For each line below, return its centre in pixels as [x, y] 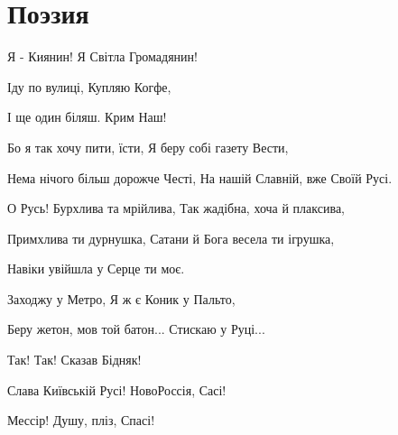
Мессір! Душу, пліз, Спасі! [81, 420]
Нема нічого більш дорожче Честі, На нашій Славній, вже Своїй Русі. [200, 177]
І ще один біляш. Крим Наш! [87, 117]
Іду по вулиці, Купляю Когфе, [89, 86]
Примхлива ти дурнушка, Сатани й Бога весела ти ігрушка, [171, 238]
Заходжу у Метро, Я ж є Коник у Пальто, [121, 298]
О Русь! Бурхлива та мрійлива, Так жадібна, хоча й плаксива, [176, 208]
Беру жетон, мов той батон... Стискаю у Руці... [136, 329]
